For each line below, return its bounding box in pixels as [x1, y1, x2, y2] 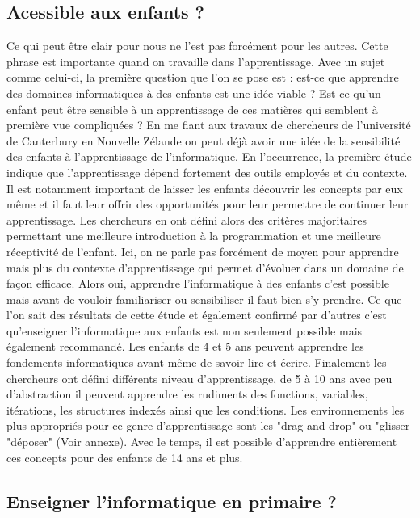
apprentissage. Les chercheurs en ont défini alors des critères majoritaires [6, 211, 367, 228]
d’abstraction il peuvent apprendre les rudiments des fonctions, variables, [6, 385, 368, 402]
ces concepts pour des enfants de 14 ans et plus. [6, 449, 243, 465]
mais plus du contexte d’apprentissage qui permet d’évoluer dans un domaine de [6, 259, 404, 276]
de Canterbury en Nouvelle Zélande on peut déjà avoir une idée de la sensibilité [6, 132, 401, 149]
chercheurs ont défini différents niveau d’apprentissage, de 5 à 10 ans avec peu [6, 369, 393, 386]
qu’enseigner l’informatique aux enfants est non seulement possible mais [6, 322, 363, 339]
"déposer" [6, 433, 52, 450]
